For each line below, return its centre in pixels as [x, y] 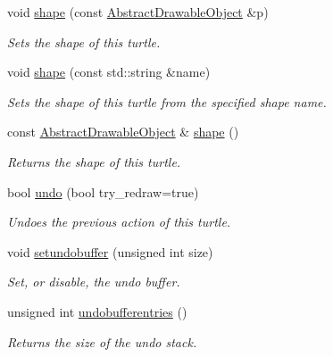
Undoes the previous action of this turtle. [119, 222]
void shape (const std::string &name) [109, 72]
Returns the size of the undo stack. [102, 341]
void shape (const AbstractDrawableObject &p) [138, 12]
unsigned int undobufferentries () [97, 311]
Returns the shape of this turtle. [94, 161]
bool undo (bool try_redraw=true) [103, 191]
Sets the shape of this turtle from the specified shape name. [167, 101]
